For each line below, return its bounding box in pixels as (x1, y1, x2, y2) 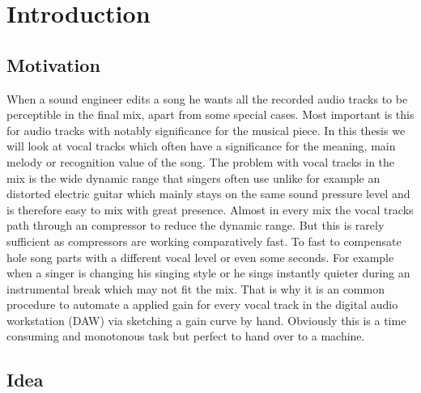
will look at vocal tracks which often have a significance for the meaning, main (6, 137, 396, 154)
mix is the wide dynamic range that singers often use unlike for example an (6, 169, 381, 186)
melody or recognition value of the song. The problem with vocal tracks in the (6, 153, 395, 170)
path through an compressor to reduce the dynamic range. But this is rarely (6, 217, 385, 234)
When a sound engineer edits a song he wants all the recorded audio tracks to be (6, 90, 408, 107)
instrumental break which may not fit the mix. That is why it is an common (6, 280, 385, 297)
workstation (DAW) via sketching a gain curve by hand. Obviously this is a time (6, 311, 406, 328)
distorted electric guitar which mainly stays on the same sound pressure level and (6, 185, 410, 202)
